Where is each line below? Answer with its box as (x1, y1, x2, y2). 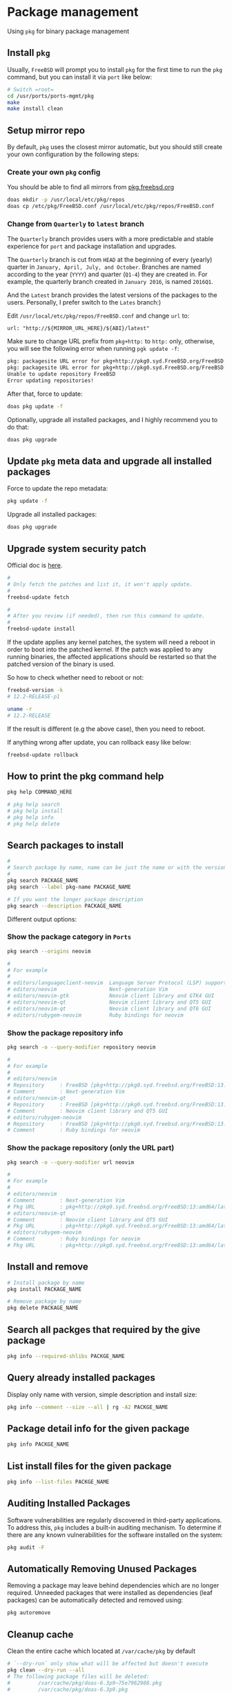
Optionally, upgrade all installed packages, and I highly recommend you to (7, 415, 218, 423)
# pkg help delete (7, 820, 60, 828)
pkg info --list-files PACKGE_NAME (7, 1479, 110, 1486)
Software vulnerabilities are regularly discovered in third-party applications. (7, 1515, 222, 1524)
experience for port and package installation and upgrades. (7, 242, 177, 251)
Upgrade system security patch (7, 543, 146, 555)
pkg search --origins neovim (7, 948, 91, 955)
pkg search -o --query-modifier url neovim (7, 1158, 135, 1166)
